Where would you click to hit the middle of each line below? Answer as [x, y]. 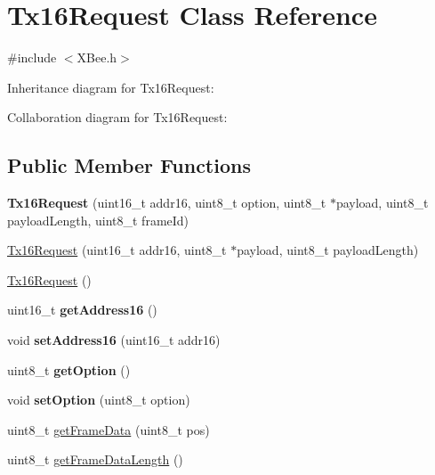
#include [32, 57]
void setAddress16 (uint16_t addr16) [114, 340]
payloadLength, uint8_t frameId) [98, 220]
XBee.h [97, 57]
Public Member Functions [129, 165]
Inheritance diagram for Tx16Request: [111, 87]
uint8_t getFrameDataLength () [95, 459]
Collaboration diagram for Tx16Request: [117, 117]
